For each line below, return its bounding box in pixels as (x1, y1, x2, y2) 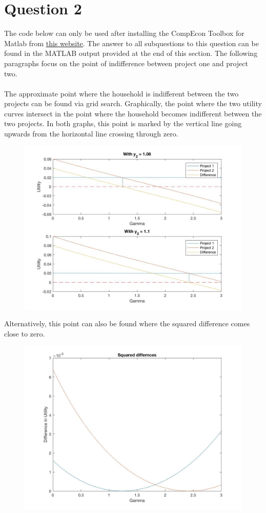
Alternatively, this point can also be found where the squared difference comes (4, 318, 250, 329)
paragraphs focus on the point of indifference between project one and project (4, 57, 248, 68)
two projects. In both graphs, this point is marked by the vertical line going (4, 118, 242, 129)
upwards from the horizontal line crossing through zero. (4, 128, 178, 139)
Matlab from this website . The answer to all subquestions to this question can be (4, 37, 259, 48)
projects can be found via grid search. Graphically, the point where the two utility (4, 98, 262, 109)
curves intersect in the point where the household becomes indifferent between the (4, 108, 262, 119)
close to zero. (4, 328, 45, 339)
